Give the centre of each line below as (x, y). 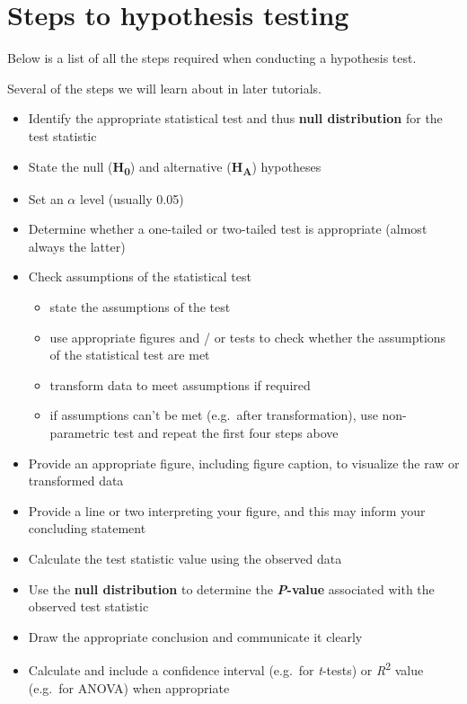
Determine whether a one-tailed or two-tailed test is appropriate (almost (228, 229)
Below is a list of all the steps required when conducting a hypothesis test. (212, 58)
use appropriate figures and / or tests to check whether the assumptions (248, 337)
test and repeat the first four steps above (226, 432)
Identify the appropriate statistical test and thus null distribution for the (235, 118)
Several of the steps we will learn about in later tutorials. (164, 88)
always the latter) (77, 246)
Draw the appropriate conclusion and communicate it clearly (195, 636)
